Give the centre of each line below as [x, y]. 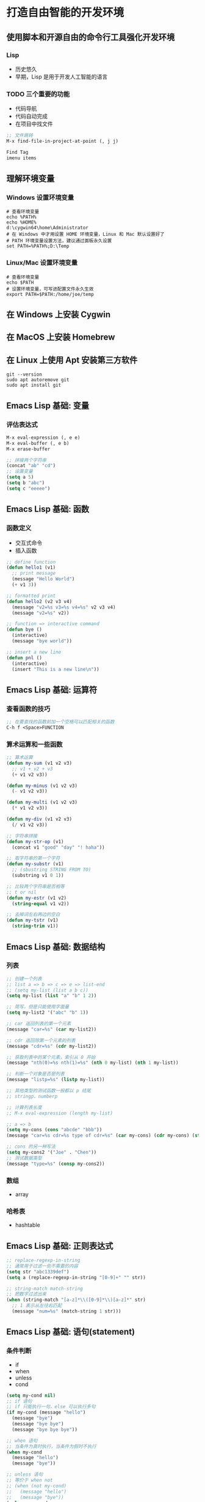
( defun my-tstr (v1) [33, 920]
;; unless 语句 [25, 1474]
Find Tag [17, 152]
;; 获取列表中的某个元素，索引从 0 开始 [51, 1057]
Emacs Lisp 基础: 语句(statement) [71, 1332]
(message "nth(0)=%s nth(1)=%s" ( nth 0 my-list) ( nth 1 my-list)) [92, 1063]
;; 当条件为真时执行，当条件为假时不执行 [51, 1446]
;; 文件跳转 [20, 135]
